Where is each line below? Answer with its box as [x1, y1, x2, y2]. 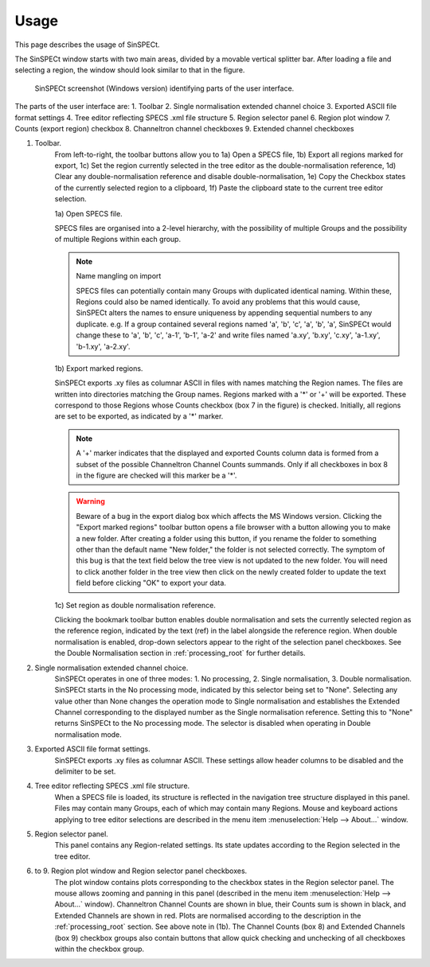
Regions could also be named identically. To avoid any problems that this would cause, [76, 297, 361, 306]
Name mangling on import [76, 271, 162, 281]
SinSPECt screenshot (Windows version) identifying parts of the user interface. [34, 84, 295, 93]
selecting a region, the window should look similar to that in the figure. [14, 65, 245, 75]
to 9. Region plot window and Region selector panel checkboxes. [34, 866, 248, 875]
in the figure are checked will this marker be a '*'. [76, 470, 237, 481]
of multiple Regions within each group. [54, 235, 182, 244]
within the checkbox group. [54, 944, 145, 953]
